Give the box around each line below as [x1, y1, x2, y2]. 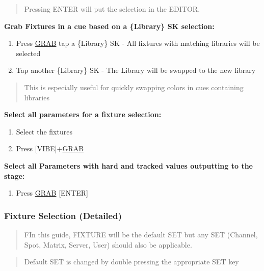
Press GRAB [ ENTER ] [16, 187, 88, 198]
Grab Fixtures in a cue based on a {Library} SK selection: [4, 20, 215, 31]
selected [16, 47, 41, 58]
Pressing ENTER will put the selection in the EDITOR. [24, 4, 200, 14]
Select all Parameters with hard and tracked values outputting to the [4, 160, 253, 171]
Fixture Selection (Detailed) [4, 209, 122, 222]
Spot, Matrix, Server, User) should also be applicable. [24, 239, 192, 250]
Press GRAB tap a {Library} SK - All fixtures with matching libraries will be [16, 38, 260, 48]
